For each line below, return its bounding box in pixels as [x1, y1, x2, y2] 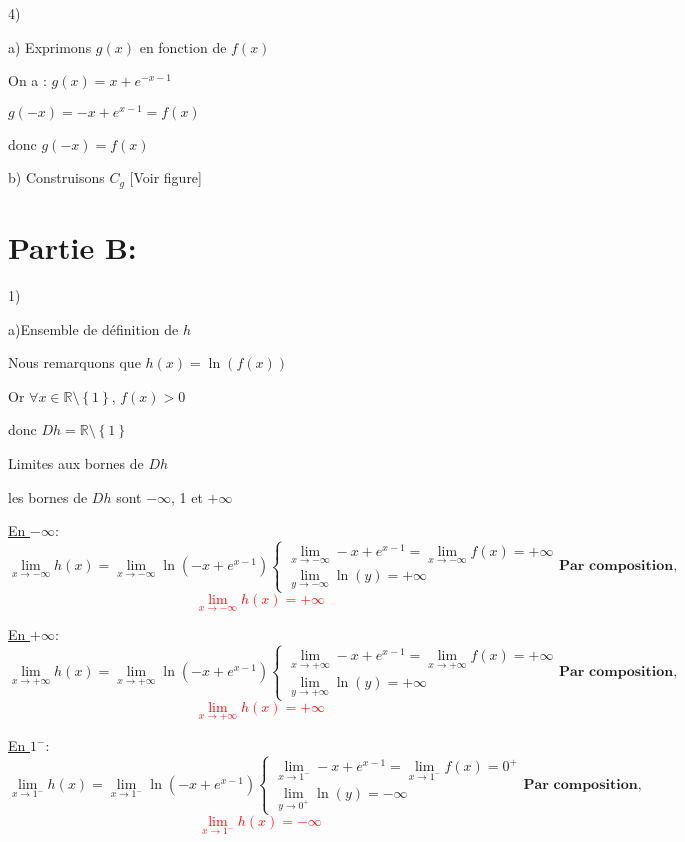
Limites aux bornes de [8, 453, 144, 473]
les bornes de [8, 486, 88, 507]
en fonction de [139, 36, 227, 57]
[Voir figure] [129, 167, 202, 188]
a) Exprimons [8, 36, 92, 57]
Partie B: [8, 227, 137, 268]
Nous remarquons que [8, 352, 141, 373]
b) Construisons [8, 167, 105, 188]
